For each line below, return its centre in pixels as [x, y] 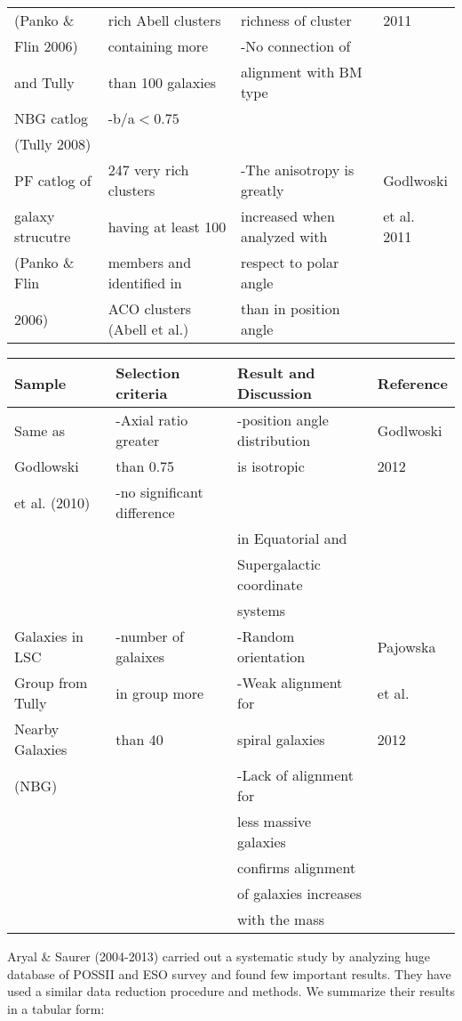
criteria [142, 393]
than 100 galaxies [162, 82]
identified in [145, 283]
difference [145, 512]
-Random [266, 636]
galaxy [35, 216]
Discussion [275, 393]
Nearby [37, 729]
